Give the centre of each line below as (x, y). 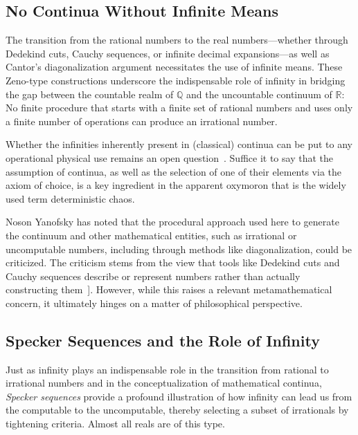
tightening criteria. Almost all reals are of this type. (115, 424)
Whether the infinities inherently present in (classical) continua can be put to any (179, 144)
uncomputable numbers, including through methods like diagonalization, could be (179, 249)
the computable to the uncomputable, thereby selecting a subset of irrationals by (177, 410)
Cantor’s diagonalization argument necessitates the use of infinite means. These (174, 67)
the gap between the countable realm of (90, 94)
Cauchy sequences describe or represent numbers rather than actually (153, 276)
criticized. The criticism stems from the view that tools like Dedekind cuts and (173, 262)
